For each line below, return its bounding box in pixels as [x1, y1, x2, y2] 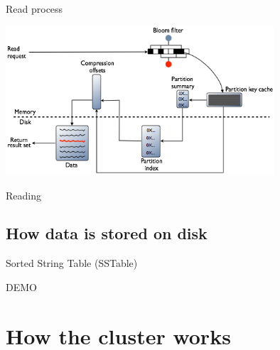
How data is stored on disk [6, 222, 208, 244]
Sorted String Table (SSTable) [6, 256, 138, 270]
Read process [6, 1, 63, 16]
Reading [6, 187, 41, 202]
